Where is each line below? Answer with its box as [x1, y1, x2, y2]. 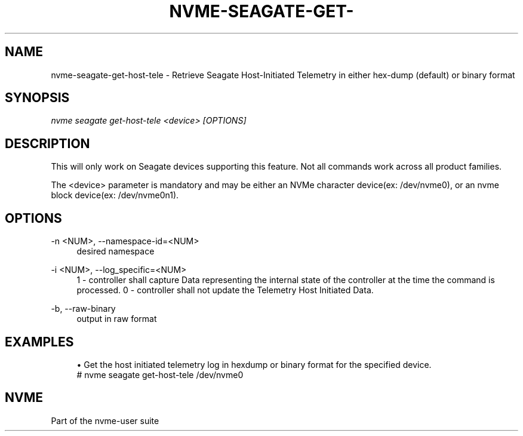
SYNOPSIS [5, 90, 70, 106]
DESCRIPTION [5, 136, 90, 151]
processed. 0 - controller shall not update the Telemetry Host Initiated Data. [76, 285, 374, 296]
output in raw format [76, 314, 157, 324]
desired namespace [76, 246, 155, 257]
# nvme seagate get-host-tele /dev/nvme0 [76, 369, 244, 380]
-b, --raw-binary [51, 303, 116, 314]
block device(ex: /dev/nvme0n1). [51, 190, 179, 201]
